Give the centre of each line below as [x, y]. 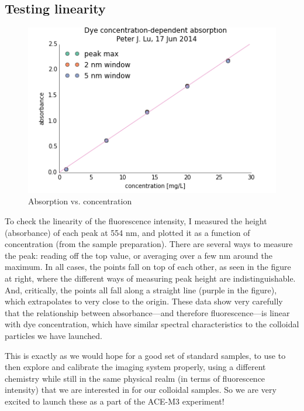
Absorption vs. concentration [80, 201]
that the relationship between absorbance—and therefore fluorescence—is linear [147, 312]
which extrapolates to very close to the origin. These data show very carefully [144, 301]
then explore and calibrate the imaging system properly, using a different [135, 367]
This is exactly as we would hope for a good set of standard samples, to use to [145, 355]
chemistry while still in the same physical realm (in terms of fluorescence [135, 378]
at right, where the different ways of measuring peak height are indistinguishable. [150, 278]
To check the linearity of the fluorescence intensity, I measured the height [136, 221]
